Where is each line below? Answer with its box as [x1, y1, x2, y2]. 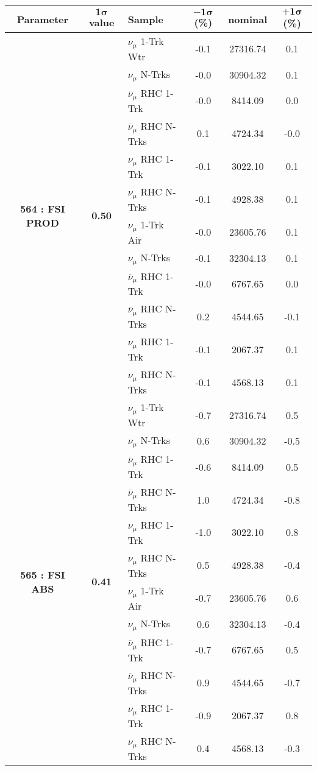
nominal [228, 12, 268, 26]
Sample [127, 12, 163, 26]
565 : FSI [20, 567, 65, 582]
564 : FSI [20, 201, 65, 216]
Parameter [16, 12, 69, 26]
